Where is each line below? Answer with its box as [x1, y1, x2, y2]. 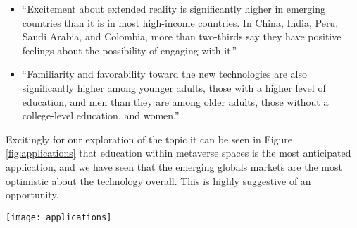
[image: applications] [6, 212, 112, 222]
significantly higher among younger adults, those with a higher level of [22, 80, 326, 95]
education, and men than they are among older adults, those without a [22, 94, 329, 109]
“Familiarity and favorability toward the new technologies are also [22, 66, 307, 81]
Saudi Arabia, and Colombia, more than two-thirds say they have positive [22, 29, 342, 44]
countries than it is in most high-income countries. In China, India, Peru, [22, 15, 339, 30]
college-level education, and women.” [22, 108, 180, 123]
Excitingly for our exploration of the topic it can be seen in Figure [6, 131, 293, 146]
